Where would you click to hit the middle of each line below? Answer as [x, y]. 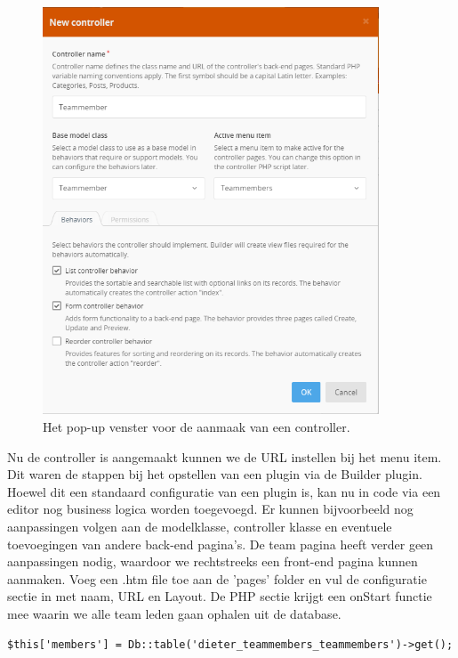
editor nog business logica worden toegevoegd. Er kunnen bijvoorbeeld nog [210, 509]
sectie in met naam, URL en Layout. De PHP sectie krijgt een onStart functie [220, 596]
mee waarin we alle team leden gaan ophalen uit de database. [174, 613]
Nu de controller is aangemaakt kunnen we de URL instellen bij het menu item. [225, 456]
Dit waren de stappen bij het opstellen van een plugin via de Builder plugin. [215, 474]
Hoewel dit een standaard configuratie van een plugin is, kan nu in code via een [224, 491]
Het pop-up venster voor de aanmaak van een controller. [197, 427]
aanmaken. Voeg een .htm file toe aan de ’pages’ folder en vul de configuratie [217, 578]
